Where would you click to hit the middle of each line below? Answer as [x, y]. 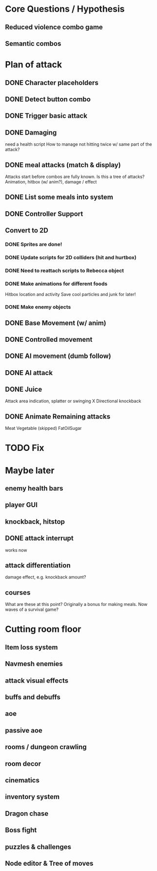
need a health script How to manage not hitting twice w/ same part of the [78, 144]
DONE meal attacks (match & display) [63, 165]
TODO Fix [25, 448]
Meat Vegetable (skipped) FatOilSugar [43, 428]
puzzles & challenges [38, 847]
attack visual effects [37, 681]
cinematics [22, 780]
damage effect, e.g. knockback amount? [46, 577]
